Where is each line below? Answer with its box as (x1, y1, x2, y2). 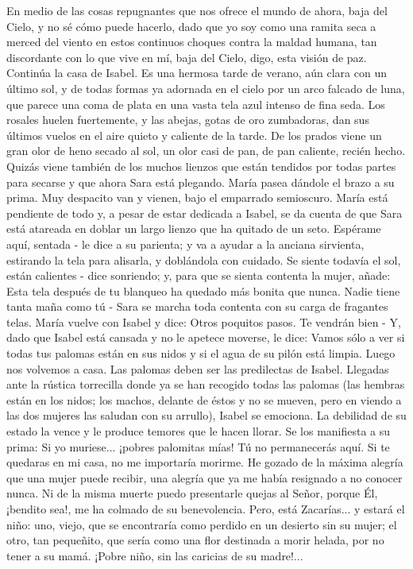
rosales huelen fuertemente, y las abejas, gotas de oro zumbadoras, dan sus (6, 111, 369, 128)
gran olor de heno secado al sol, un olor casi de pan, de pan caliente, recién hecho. (6, 142, 406, 159)
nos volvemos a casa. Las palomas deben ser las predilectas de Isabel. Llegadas (6, 360, 389, 377)
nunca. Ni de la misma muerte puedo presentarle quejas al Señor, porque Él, (6, 485, 378, 501)
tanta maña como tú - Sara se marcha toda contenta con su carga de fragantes (6, 298, 388, 315)
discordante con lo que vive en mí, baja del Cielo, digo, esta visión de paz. (6, 48, 367, 65)
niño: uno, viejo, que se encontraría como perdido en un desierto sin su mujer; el (6, 516, 397, 532)
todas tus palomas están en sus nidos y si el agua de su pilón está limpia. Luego (6, 345, 396, 362)
